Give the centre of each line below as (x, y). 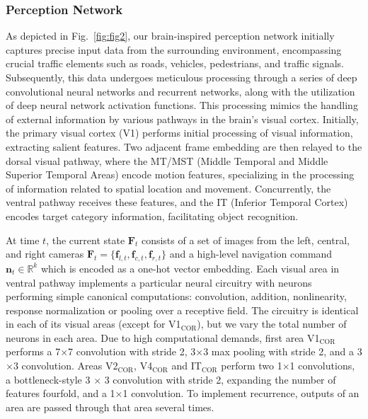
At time (23, 240)
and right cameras (45, 254)
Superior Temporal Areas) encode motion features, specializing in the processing (180, 174)
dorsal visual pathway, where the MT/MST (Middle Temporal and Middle (167, 160)
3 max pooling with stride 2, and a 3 (283, 351)
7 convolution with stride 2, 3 (132, 351)
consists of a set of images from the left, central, (245, 240)
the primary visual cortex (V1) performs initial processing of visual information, (179, 133)
